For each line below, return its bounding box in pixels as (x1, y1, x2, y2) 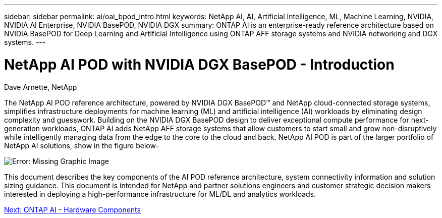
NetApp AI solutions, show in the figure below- (4, 141, 159, 150)
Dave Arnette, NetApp (4, 82, 77, 91)
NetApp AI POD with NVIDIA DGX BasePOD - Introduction (4, 56, 395, 73)
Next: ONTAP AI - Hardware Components (4, 205, 141, 214)
